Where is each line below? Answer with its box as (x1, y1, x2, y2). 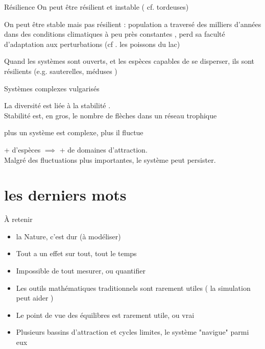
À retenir (4, 214, 33, 225)
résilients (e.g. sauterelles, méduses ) (4, 65, 117, 76)
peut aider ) (16, 292, 54, 303)
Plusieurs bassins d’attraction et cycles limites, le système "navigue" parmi (16, 327, 249, 337)
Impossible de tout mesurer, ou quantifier (16, 265, 146, 276)
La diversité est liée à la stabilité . (4, 100, 111, 111)
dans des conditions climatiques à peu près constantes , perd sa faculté (4, 29, 225, 39)
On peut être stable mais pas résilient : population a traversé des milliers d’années (4, 18, 261, 29)
